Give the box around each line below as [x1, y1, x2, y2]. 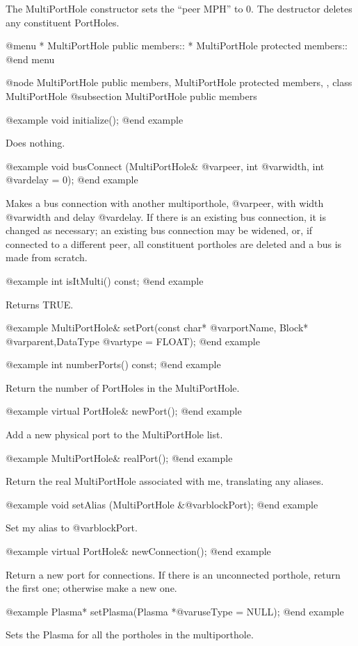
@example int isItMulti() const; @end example [6, 273, 204, 288]
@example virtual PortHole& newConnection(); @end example [6, 544, 271, 558]
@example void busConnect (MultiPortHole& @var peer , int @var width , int [6, 158, 325, 173]
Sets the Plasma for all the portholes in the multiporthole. [6, 627, 254, 642]
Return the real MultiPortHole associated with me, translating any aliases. [6, 474, 324, 488]
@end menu [6, 51, 55, 66]
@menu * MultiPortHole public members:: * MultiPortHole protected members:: [6, 38, 348, 53]
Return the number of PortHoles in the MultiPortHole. [6, 380, 240, 395]
